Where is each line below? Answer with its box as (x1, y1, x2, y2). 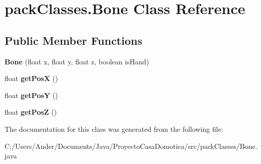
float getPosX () (5, 73, 58, 84)
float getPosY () (5, 90, 58, 100)
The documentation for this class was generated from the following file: (5, 123, 223, 134)
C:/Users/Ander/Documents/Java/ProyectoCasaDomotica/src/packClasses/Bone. (5, 140, 257, 151)
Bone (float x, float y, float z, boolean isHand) (5, 56, 149, 66)
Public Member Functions (5, 32, 142, 48)
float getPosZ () (5, 107, 57, 117)
